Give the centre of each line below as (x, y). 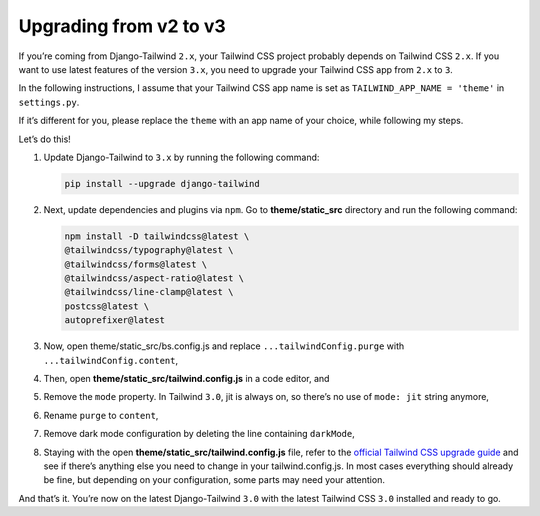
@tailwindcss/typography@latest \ (149, 250)
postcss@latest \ (107, 306)
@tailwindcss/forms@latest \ (136, 264)
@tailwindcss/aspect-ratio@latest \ (154, 278)
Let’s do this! (45, 139)
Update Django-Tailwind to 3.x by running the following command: (181, 157)
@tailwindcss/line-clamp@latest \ (149, 292)
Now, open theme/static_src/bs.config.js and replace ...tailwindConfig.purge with (224, 346)
